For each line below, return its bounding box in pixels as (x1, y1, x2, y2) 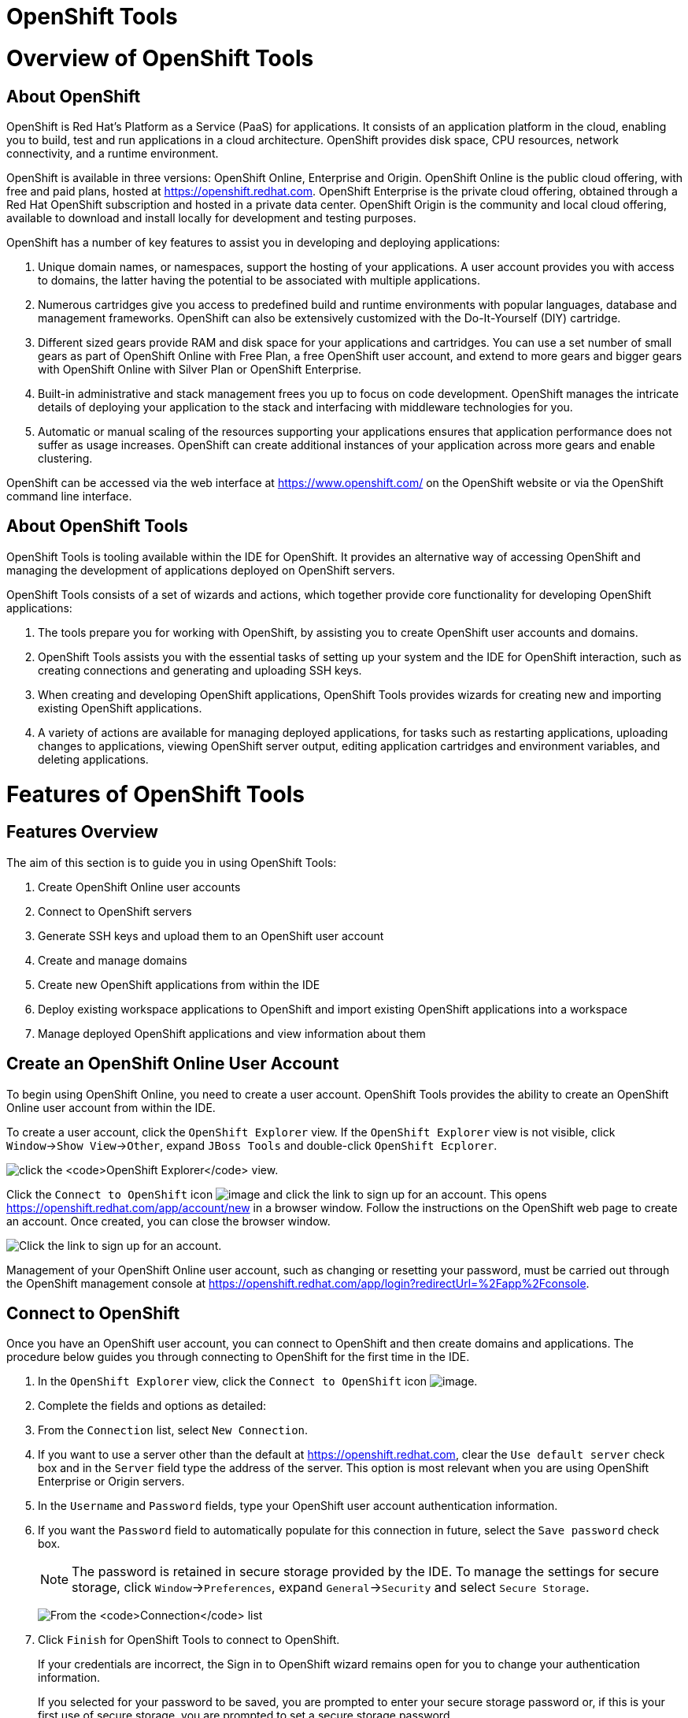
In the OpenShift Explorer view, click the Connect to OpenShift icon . (38, 1374, 478, 1389)
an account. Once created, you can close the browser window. (6, 1214, 331, 1228)
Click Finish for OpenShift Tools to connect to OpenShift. (38, 1633, 340, 1647)
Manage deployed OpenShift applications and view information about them (38, 1026, 426, 1040)
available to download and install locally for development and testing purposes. (6, 210, 416, 225)
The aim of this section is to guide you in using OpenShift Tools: (6, 855, 337, 869)
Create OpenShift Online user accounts (38, 879, 241, 894)
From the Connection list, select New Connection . (38, 1423, 309, 1437)
